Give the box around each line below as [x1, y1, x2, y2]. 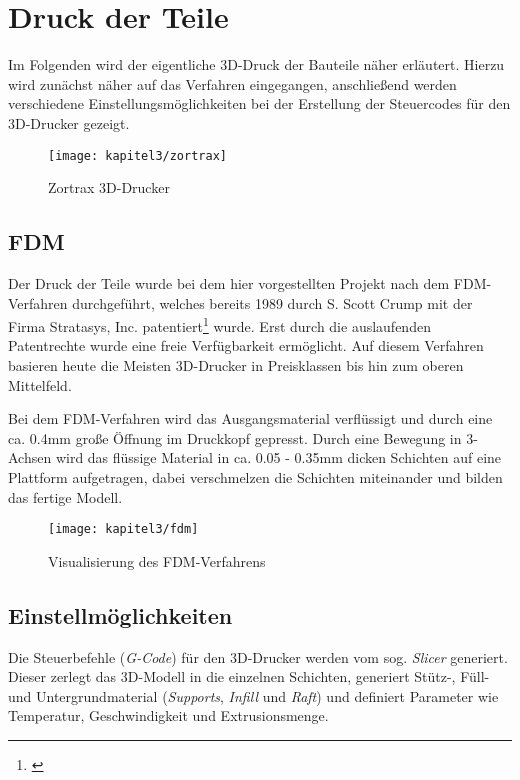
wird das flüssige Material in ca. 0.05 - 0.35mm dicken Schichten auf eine [55, 447, 502, 468]
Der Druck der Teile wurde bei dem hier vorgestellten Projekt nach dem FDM [8, 272, 487, 293]
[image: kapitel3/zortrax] [48, 148, 227, 163]
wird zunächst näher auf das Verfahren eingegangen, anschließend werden [8, 73, 457, 94]
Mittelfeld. [8, 374, 72, 395]
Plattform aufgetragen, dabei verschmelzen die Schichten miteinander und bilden [8, 466, 503, 487]
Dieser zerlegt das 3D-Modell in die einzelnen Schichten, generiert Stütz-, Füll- [8, 666, 490, 687]
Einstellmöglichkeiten [8, 599, 233, 630]
